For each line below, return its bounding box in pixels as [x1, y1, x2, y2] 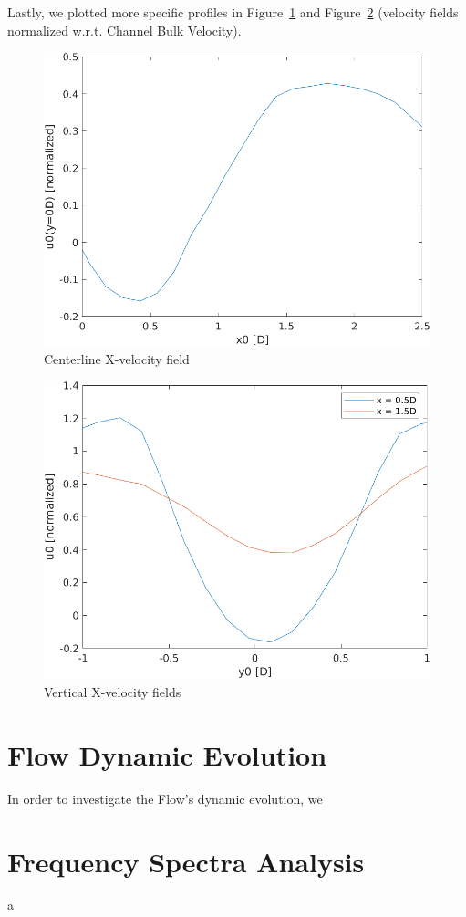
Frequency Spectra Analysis [7, 842, 365, 880]
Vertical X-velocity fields [44, 683, 181, 701]
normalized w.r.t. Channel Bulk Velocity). [7, 20, 242, 39]
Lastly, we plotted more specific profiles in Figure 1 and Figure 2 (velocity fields [7, 3, 459, 21]
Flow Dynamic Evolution [7, 735, 327, 773]
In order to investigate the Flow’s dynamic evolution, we [7, 788, 323, 808]
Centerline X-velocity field [44, 349, 190, 368]
